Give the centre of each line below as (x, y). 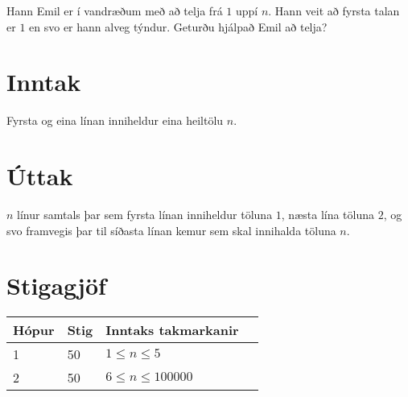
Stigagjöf (56, 285)
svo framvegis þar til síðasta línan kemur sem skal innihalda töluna (171, 230)
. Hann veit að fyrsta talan (334, 10)
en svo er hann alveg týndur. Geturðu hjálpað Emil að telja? (178, 26)
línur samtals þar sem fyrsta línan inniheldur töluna (145, 215)
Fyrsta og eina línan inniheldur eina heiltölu (115, 120)
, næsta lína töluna (328, 215)
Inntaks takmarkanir (172, 330)
